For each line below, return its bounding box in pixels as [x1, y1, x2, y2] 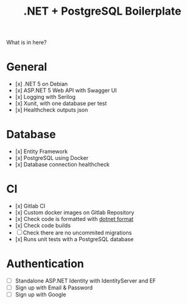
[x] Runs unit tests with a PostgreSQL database [15, 236, 134, 242]
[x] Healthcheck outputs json [15, 106, 88, 114]
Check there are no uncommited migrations [23, 229, 132, 236]
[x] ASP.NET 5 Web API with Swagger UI [15, 87, 117, 94]
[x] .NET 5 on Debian [15, 81, 68, 88]
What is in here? [6, 38, 47, 46]
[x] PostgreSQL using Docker [15, 154, 89, 162]
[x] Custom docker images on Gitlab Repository [15, 209, 135, 216]
